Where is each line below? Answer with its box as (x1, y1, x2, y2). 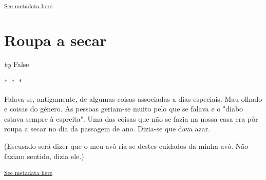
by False (4, 59, 29, 70)
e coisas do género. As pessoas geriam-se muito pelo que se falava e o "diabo (4, 103, 243, 114)
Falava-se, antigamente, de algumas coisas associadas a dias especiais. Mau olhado (4, 93, 262, 104)
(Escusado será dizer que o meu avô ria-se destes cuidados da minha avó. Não (4, 141, 249, 151)
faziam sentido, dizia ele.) (4, 150, 84, 161)
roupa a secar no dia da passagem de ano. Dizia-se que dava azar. (4, 123, 211, 134)
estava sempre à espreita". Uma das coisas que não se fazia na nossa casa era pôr (4, 113, 258, 124)
